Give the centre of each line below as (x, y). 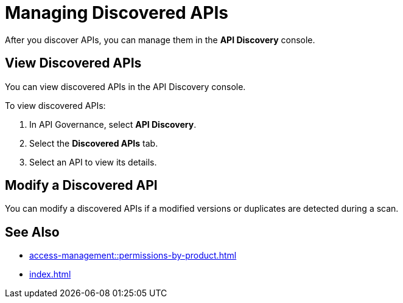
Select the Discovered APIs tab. (94, 143)
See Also (32, 232)
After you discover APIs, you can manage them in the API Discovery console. (160, 40)
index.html (50, 274)
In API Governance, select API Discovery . (113, 124)
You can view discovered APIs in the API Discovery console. (125, 86)
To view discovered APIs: (55, 105)
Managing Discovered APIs (117, 13)
